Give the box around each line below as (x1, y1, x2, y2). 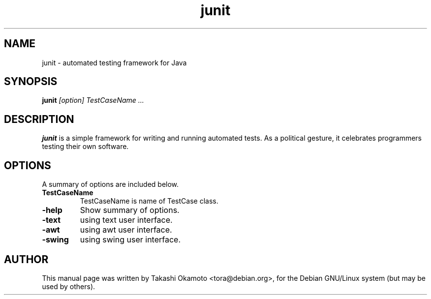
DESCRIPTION (4, 113, 74, 125)
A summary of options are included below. (42, 180, 179, 189)
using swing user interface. (80, 235, 181, 245)
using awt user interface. (80, 225, 172, 235)
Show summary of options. (80, 205, 180, 215)
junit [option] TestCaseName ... (42, 96, 144, 105)
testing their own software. (42, 142, 129, 151)
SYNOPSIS (4, 75, 58, 88)
